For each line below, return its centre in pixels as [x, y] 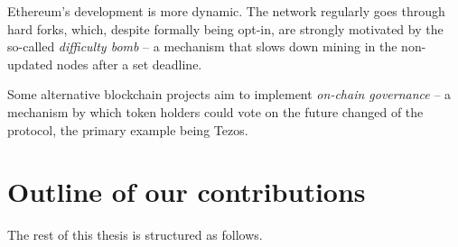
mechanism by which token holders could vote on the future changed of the [215, 111]
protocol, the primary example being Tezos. [128, 129]
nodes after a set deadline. [129, 64]
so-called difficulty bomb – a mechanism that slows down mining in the [202, 46]
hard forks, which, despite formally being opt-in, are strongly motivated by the [225, 28]
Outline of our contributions [187, 192]
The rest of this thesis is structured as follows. [135, 235]
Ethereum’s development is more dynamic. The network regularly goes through [226, 11]
